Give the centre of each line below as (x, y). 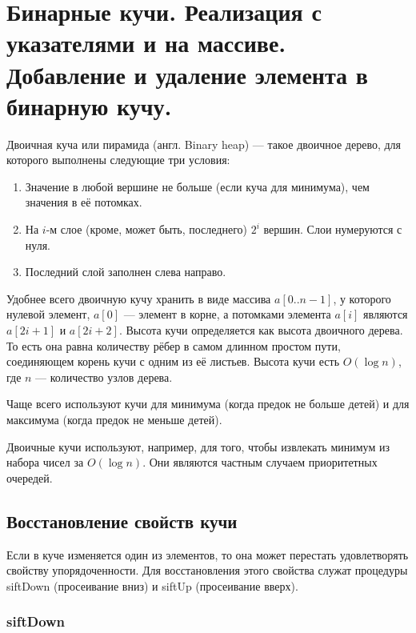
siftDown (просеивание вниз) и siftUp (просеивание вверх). (152, 585)
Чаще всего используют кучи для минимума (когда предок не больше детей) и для (208, 404)
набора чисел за (45, 462)
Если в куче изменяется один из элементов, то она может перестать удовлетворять (208, 554)
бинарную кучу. (89, 105)
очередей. (30, 477)
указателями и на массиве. (146, 43)
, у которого (362, 298)
